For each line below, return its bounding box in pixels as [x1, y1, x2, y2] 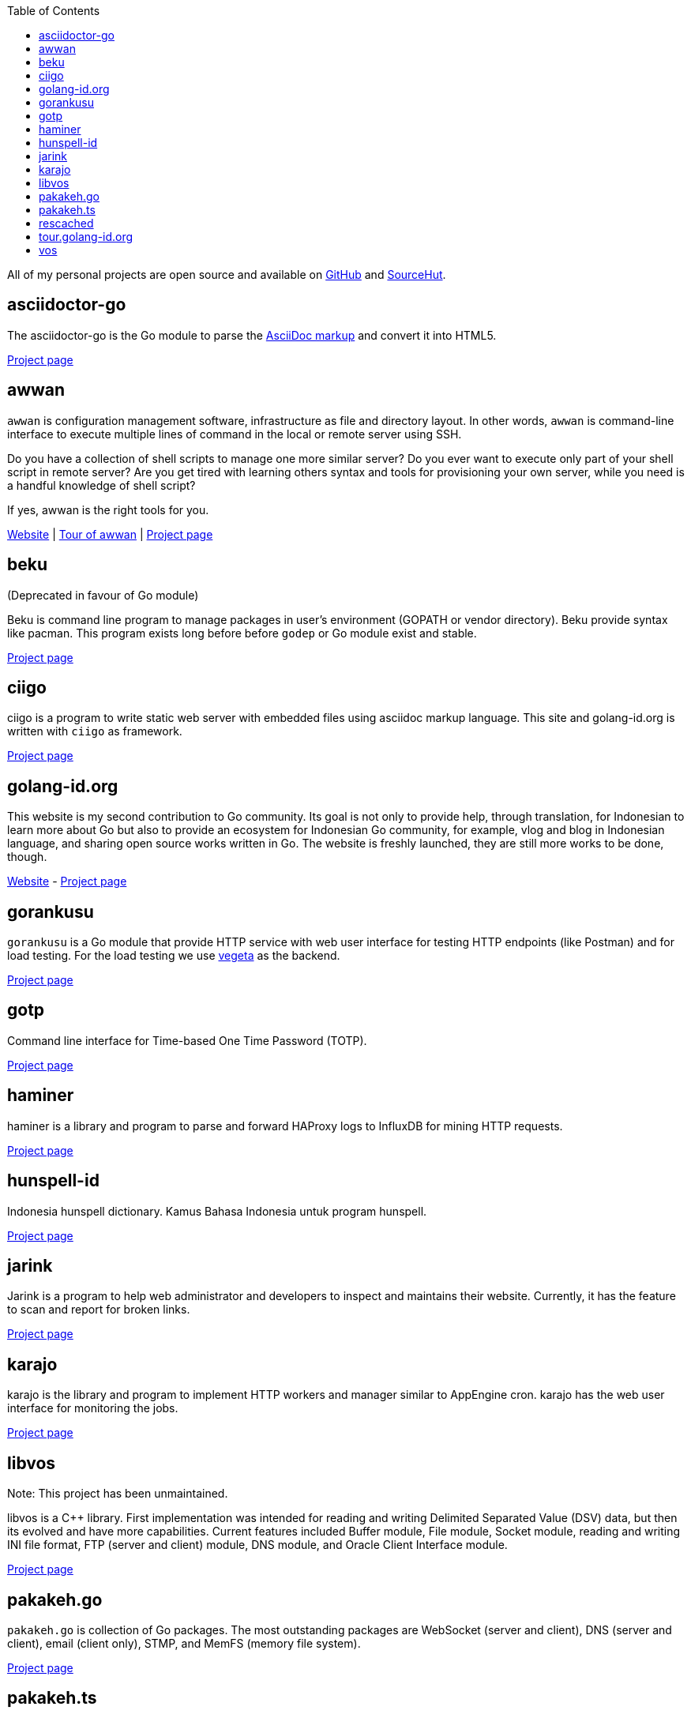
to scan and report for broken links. [7, 1302, 190, 1317]
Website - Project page [7, 874, 127, 889]
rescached [39, 216, 94, 230]
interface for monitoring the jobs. [7, 1401, 178, 1415]
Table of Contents [7, 4, 100, 17]
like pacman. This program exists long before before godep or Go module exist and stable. [7, 626, 477, 640]
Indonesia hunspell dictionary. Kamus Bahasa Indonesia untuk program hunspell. [7, 1204, 427, 1218]
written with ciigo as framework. [7, 724, 182, 739]
